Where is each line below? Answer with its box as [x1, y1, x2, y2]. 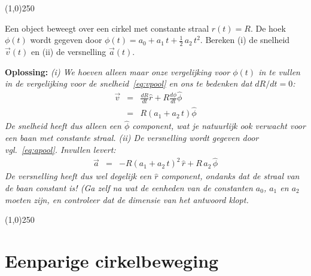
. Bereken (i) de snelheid [200, 33, 290, 46]
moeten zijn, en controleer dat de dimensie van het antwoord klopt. [5, 193, 249, 206]
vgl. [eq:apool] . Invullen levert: [5, 143, 116, 155]
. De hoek [250, 22, 286, 34]
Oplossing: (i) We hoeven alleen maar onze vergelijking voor [5, 65, 230, 78]
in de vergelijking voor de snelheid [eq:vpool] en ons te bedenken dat [5, 77, 252, 90]
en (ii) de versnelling [31, 45, 106, 58]
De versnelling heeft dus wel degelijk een [5, 170, 152, 182]
